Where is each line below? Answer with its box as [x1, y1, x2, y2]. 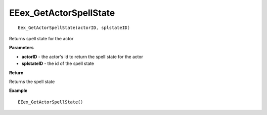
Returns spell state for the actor [9, 35, 74, 41]
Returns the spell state [9, 79, 55, 85]
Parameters [9, 45, 34, 51]
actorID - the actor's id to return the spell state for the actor [21, 54, 143, 59]
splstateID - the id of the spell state [21, 60, 94, 66]
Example [9, 87, 28, 93]
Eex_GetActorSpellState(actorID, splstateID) [18, 25, 131, 30]
